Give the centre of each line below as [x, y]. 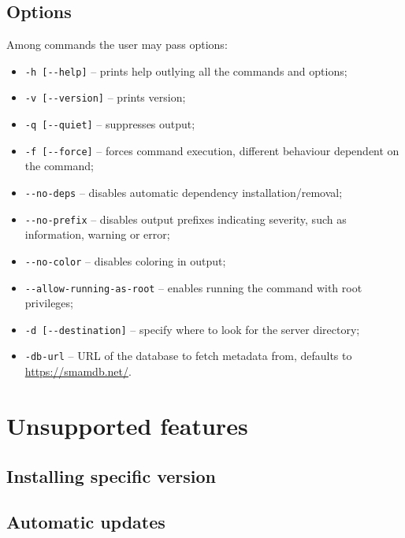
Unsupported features [127, 425]
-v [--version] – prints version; [105, 97]
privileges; [49, 303]
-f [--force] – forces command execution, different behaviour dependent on [212, 150]
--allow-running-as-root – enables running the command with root [193, 287]
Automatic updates [86, 522]
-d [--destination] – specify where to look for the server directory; [192, 329]
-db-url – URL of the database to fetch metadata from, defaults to [188, 356]
